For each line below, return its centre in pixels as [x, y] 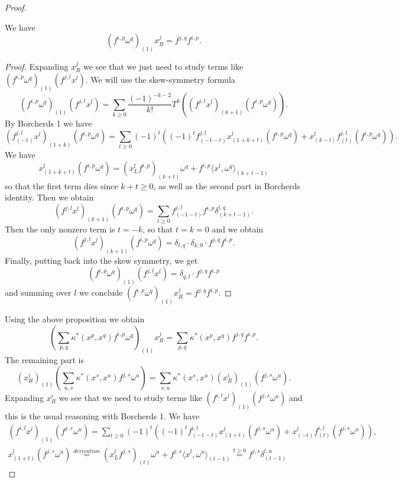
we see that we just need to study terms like [163, 67]
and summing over [38, 292]
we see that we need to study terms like [131, 398]
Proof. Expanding [37, 67]
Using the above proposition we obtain [75, 319]
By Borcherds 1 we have [48, 123]
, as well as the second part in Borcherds [227, 185]
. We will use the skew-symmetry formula [160, 79]
